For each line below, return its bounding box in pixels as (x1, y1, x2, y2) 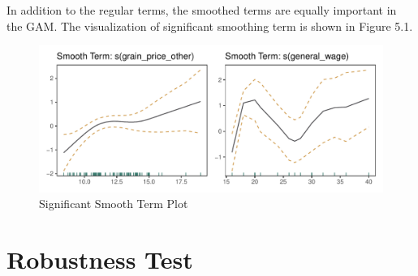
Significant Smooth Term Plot (39, 195, 188, 212)
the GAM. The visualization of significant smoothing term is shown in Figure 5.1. (6, 17, 413, 34)
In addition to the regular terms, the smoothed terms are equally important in (6, 2, 397, 18)
